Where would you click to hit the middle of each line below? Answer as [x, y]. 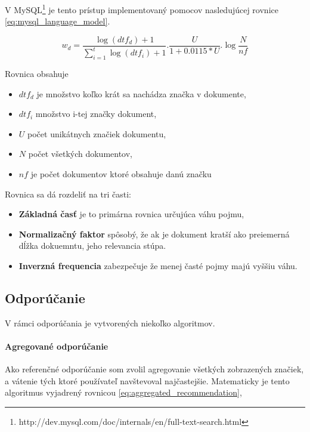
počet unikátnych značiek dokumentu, [97, 133]
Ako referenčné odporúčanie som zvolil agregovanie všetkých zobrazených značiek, [154, 369]
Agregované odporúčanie [57, 346]
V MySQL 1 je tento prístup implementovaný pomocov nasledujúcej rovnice [142, 9]
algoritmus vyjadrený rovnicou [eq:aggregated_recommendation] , [123, 392]
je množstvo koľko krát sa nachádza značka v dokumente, [141, 93]
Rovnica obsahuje [37, 74]
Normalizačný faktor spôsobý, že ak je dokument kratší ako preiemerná [154, 234]
